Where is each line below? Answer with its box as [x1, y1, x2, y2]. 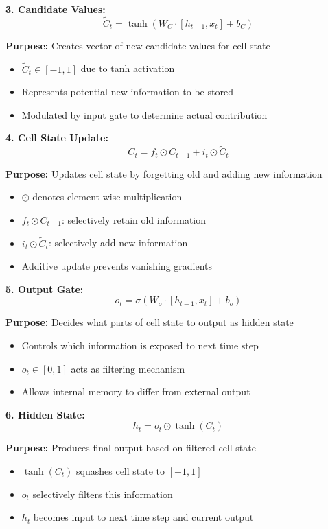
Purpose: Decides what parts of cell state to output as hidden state [5, 315, 294, 329]
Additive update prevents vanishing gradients [21, 259, 213, 273]
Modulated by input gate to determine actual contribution [21, 107, 268, 121]
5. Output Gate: [5, 281, 84, 296]
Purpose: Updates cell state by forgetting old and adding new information [5, 166, 323, 180]
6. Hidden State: [5, 407, 85, 421]
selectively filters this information [32, 486, 173, 501]
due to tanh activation [80, 61, 175, 75]
